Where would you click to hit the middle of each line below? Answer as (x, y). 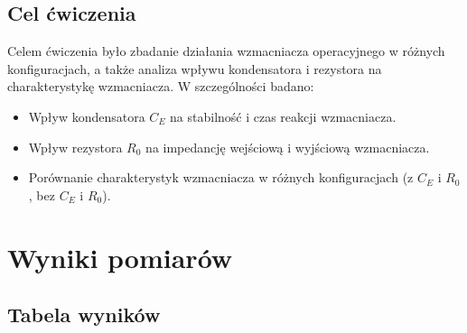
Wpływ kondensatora (87, 116)
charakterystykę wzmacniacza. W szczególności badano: (161, 86)
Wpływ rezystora (75, 147)
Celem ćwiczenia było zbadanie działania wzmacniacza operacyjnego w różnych (226, 51)
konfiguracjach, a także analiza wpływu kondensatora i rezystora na (195, 68)
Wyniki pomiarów (120, 257)
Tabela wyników (84, 314)
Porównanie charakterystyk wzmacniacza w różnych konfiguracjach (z (221, 177)
